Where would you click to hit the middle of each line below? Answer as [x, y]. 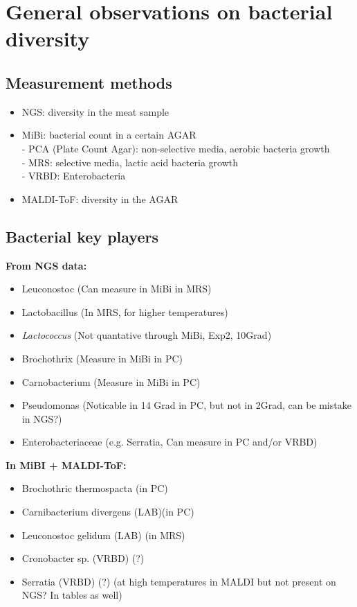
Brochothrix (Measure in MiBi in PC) [102, 358]
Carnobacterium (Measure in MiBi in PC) [111, 381]
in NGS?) [42, 418]
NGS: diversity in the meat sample [95, 111]
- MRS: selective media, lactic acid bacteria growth [130, 162]
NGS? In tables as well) [72, 595]
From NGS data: [46, 265]
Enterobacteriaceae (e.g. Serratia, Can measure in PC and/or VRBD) [170, 442]
